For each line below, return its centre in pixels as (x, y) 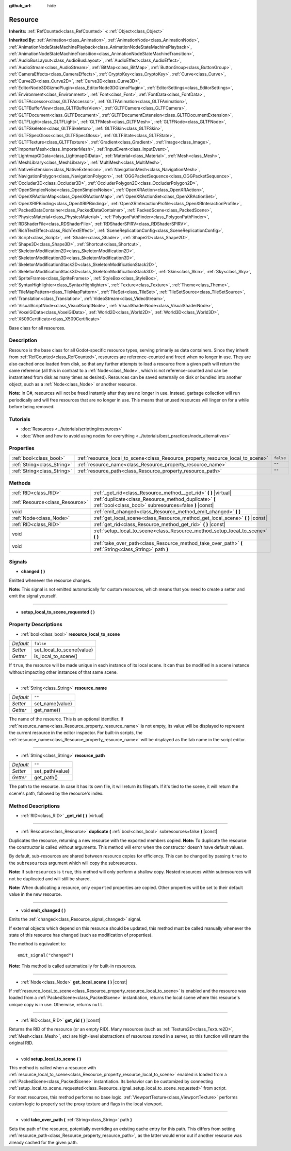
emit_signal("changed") (46, 955)
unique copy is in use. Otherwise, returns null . (56, 1004)
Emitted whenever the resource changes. (50, 580)
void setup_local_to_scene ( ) (51, 1059)
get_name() (47, 710)
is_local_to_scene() (56, 656)
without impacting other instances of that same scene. (64, 672)
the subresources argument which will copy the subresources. (73, 863)
